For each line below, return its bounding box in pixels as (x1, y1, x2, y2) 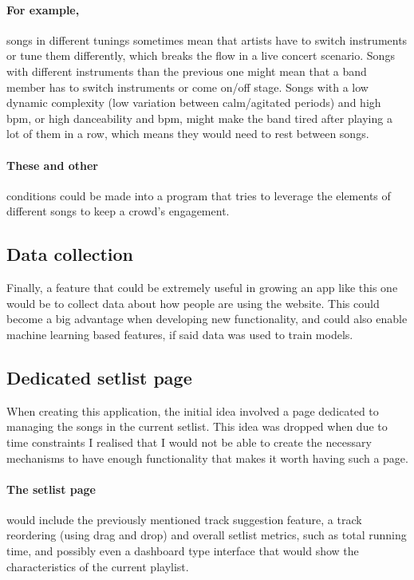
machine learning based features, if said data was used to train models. (6, 326, 353, 342)
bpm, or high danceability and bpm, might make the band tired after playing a (6, 109, 392, 126)
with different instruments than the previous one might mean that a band (6, 62, 367, 79)
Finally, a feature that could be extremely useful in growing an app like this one (6, 279, 398, 296)
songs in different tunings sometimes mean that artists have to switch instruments (6, 31, 408, 48)
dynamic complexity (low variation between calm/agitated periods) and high (6, 94, 381, 111)
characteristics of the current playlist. (6, 558, 189, 574)
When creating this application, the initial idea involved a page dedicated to (6, 402, 379, 419)
